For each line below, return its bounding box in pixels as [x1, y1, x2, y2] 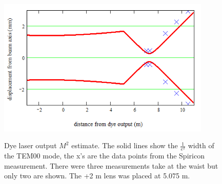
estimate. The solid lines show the [71, 140, 178, 151]
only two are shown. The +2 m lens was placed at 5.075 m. [4, 170, 190, 181]
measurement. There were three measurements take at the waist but [4, 160, 218, 171]
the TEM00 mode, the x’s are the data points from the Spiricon [4, 150, 205, 161]
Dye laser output [4, 140, 57, 151]
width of [188, 140, 214, 151]
